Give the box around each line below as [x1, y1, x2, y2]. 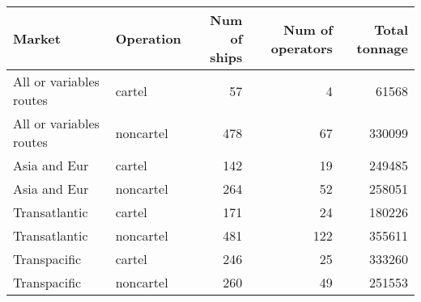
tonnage [356, 38, 408, 57]
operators [270, 38, 333, 57]
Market [13, 29, 61, 48]
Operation [115, 29, 181, 48]
